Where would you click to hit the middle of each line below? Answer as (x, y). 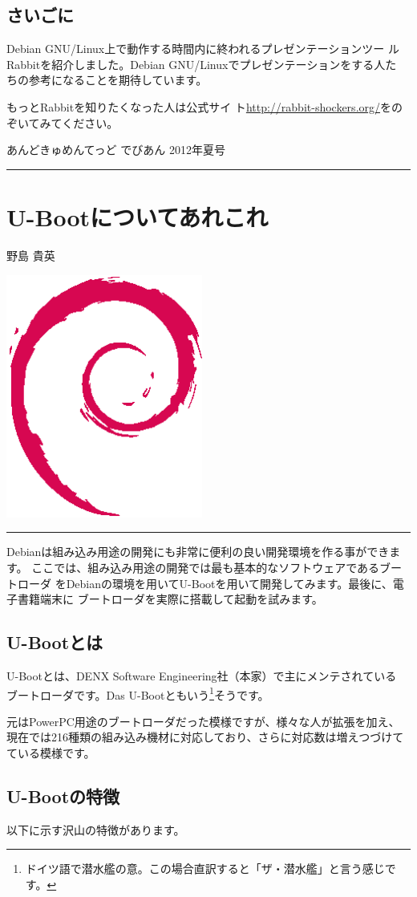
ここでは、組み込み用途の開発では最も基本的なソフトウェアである (206, 568)
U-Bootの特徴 (63, 796)
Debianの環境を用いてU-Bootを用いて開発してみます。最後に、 (229, 583)
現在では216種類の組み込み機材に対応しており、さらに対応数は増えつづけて (205, 737)
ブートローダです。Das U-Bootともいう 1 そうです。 (138, 693)
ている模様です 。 (51, 753)
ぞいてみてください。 (63, 122)
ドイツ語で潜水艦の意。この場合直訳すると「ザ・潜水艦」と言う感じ (205, 869)
